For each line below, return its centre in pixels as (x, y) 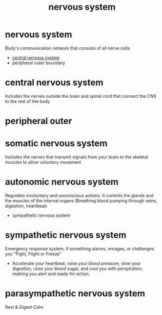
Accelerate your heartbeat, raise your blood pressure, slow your (76, 263)
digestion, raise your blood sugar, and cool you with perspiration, (77, 269)
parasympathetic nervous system (75, 294)
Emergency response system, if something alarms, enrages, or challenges (80, 248)
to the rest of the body (28, 101)
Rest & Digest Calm (24, 307)
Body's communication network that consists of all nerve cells (68, 48)
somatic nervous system (56, 144)
